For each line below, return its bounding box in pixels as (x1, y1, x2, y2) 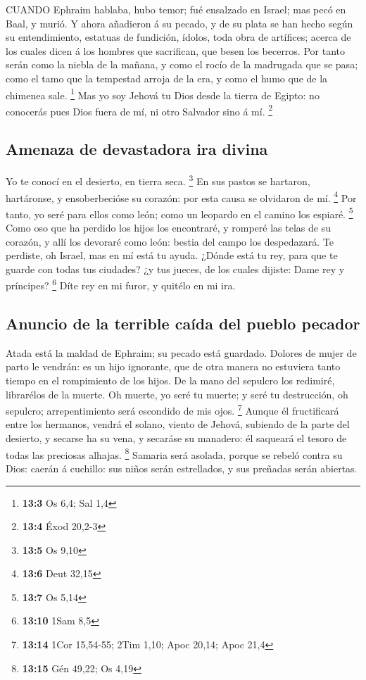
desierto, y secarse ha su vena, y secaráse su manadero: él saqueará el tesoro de (6, 431, 347, 446)
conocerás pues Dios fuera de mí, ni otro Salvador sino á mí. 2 (6, 101, 273, 118)
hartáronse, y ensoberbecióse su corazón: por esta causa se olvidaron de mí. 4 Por (6, 188, 357, 205)
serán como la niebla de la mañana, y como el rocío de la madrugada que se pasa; (6, 57, 358, 72)
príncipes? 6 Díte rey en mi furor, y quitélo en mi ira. (6, 276, 236, 293)
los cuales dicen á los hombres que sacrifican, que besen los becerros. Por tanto (6, 43, 346, 58)
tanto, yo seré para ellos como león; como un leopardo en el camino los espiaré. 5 (6, 204, 353, 221)
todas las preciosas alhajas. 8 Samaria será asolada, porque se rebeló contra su (6, 445, 343, 462)
